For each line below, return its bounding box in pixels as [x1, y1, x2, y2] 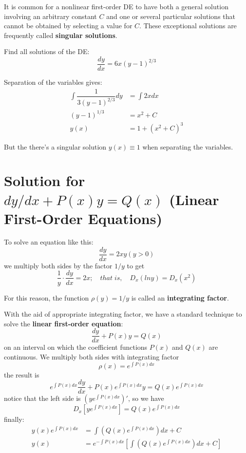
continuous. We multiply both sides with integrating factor [4, 351, 179, 361]
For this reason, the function [4, 292, 89, 302]
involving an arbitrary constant [4, 11, 97, 21]
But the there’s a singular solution [4, 142, 107, 152]
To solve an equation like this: [4, 237, 94, 247]
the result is [4, 369, 39, 379]
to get [127, 260, 145, 270]
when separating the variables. [142, 142, 233, 152]
